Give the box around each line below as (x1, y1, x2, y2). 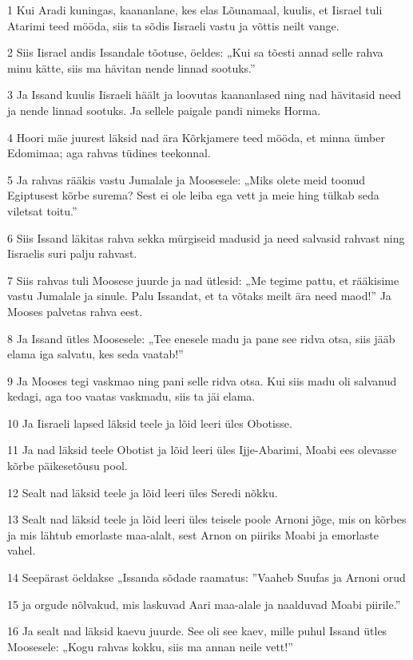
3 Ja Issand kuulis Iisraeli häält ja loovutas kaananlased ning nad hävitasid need (7, 86, 402, 103)
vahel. (7, 542, 36, 559)
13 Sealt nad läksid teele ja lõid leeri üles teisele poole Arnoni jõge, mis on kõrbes (7, 511, 407, 528)
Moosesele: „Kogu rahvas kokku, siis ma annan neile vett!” (7, 638, 293, 654)
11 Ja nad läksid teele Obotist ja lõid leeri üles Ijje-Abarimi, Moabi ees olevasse (7, 441, 397, 458)
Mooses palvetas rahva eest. (7, 302, 143, 319)
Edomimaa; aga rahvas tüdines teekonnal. (7, 144, 211, 161)
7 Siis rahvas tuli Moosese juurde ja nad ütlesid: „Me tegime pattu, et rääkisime (7, 271, 399, 288)
